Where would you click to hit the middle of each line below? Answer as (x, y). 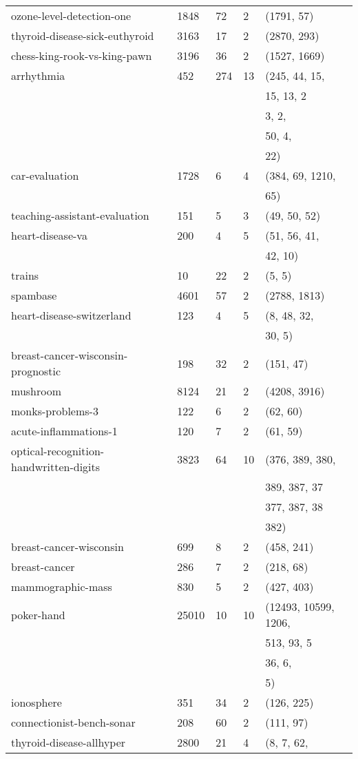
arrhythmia (38, 75)
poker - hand (38, 614)
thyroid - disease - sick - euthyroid (83, 35)
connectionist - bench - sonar (73, 722)
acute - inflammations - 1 (64, 431)
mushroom (36, 391)
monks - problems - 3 (55, 411)
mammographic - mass (62, 586)
